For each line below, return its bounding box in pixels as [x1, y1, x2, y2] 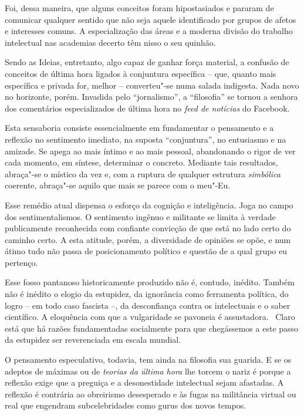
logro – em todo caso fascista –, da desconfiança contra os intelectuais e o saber [5, 299, 291, 311]
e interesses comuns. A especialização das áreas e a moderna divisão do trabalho [5, 25, 293, 37]
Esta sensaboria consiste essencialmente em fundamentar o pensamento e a [5, 122, 274, 134]
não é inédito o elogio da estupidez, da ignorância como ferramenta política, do [5, 288, 289, 300]
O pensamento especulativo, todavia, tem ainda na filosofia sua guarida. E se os [5, 353, 292, 366]
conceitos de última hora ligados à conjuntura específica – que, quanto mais [5, 67, 276, 79]
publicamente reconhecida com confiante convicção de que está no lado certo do [5, 222, 291, 234]
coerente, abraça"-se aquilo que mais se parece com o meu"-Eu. [5, 179, 231, 191]
